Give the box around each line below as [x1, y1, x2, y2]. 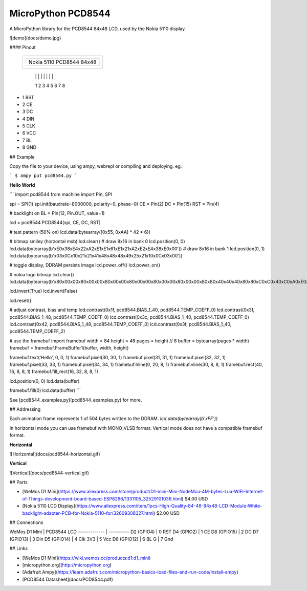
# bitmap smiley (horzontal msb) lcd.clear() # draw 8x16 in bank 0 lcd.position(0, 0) [9, 238, 185, 245]
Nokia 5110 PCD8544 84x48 [28, 58, 97, 65]
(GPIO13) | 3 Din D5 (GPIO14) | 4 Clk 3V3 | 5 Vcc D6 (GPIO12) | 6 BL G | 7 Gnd [9, 536, 173, 542]
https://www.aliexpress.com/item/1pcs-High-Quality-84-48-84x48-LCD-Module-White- [76, 503, 262, 509]
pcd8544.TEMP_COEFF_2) [9, 328, 65, 335]
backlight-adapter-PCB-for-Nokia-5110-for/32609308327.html [22, 510, 154, 516]
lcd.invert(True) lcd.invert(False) [9, 288, 78, 294]
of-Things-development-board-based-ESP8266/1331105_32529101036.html [22, 495, 182, 501]
